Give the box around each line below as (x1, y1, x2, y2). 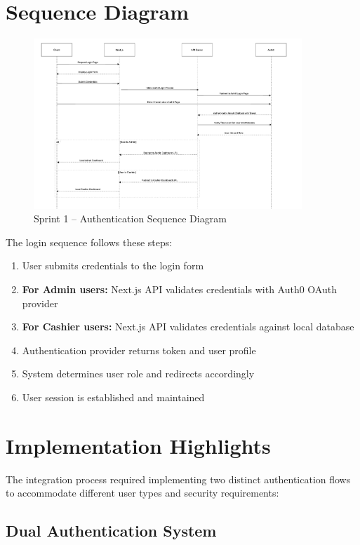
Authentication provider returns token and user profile (22, 342, 256, 357)
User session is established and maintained (22, 389, 205, 404)
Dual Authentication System (6, 520, 217, 541)
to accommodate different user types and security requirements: (6, 485, 279, 500)
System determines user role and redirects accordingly (22, 366, 255, 381)
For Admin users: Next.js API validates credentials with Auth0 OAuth (22, 281, 337, 296)
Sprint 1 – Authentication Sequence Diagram (34, 211, 227, 226)
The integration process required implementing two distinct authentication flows (6, 471, 351, 486)
